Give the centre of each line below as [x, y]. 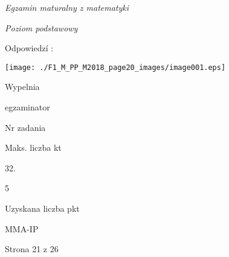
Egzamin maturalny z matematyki [67, 7]
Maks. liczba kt [33, 148]
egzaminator [27, 107]
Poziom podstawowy [41, 27]
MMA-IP [22, 228]
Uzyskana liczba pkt [42, 208]
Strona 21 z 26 [32, 249]
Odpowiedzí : [29, 48]
